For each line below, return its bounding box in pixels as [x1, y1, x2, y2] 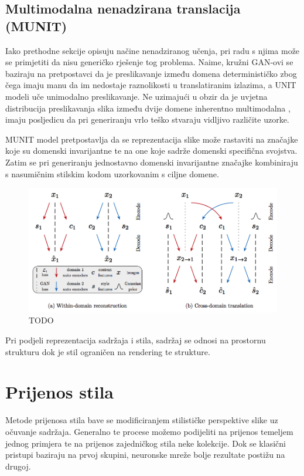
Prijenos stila [5, 380, 114, 404]
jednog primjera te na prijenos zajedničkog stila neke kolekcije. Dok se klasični [5, 437, 286, 449]
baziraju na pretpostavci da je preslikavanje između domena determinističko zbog [5, 67, 297, 79]
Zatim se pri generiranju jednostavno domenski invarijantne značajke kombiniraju [5, 156, 298, 168]
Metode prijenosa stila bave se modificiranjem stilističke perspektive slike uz [5, 414, 278, 426]
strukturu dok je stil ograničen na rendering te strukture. [5, 345, 210, 357]
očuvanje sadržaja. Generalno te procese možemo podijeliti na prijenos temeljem [5, 425, 293, 437]
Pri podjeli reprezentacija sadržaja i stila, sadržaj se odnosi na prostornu [5, 334, 266, 346]
